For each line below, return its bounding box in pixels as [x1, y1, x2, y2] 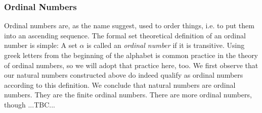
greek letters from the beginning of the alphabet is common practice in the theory [4, 50, 258, 60]
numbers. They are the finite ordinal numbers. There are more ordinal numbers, [4, 89, 252, 100]
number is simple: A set [4, 40, 77, 50]
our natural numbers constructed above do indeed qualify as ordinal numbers [4, 70, 243, 80]
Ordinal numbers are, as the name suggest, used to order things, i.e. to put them [4, 20, 254, 31]
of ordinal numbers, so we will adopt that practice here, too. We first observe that [4, 60, 258, 70]
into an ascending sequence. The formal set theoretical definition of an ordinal [4, 30, 246, 40]
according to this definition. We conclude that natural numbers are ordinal [4, 79, 236, 90]
